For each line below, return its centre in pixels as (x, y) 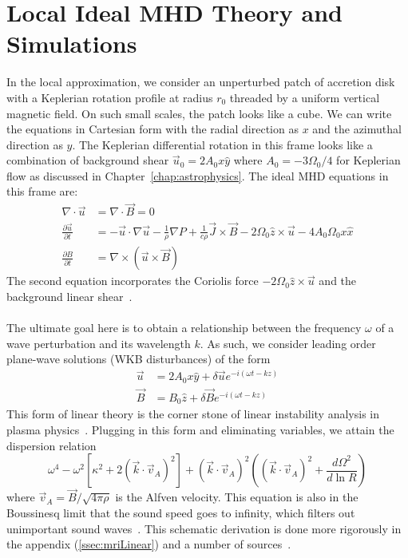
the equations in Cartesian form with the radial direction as (153, 129)
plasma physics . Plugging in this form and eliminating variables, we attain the (200, 429)
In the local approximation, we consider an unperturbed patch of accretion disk (201, 82)
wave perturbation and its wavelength (99, 343)
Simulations (72, 44)
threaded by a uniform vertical (305, 97)
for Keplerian (368, 160)
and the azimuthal (357, 129)
